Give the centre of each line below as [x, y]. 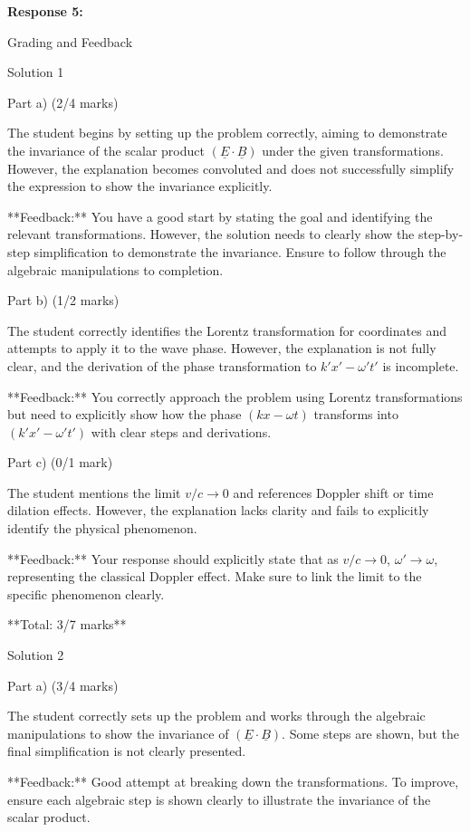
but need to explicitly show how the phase [125, 414]
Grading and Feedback [70, 41]
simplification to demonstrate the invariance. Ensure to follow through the [240, 251]
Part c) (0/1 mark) [60, 462]
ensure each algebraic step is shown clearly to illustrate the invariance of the [219, 799]
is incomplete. [421, 365]
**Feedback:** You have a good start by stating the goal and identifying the [220, 216]
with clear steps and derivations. [181, 431]
